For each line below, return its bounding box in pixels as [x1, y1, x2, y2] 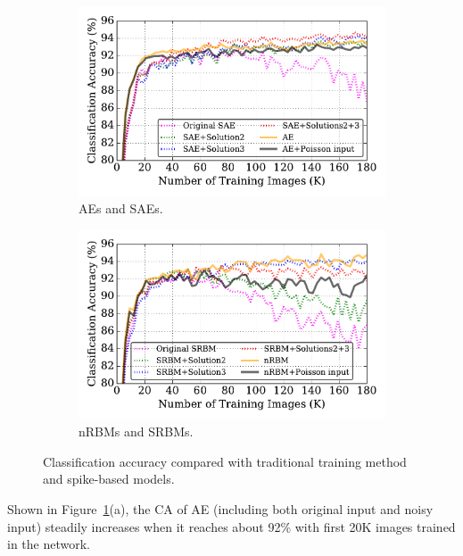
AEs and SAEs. [79, 199, 163, 218]
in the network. [7, 535, 90, 553]
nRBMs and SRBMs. [79, 422, 194, 441]
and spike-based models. [43, 469, 175, 488]
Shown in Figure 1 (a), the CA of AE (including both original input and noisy [7, 499, 434, 518]
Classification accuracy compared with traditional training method [43, 452, 407, 470]
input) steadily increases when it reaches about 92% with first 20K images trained [7, 517, 456, 535]
